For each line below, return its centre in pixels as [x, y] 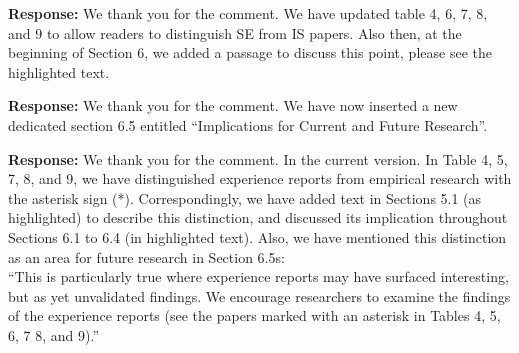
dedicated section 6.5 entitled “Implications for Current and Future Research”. [248, 124]
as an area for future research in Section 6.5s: [146, 256]
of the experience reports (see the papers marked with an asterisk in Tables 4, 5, [254, 315]
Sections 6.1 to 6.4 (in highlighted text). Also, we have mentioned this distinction [257, 236]
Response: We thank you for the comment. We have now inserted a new [233, 105]
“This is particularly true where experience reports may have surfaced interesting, [258, 276]
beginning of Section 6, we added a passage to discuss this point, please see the [250, 52]
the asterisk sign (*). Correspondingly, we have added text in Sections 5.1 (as [245, 197]
